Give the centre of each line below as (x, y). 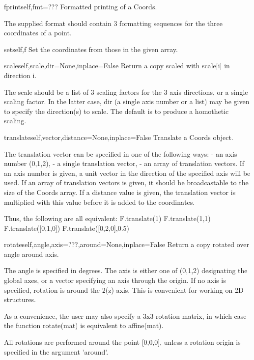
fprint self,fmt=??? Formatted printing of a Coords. (81, 6)
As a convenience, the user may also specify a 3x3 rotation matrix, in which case (125, 316)
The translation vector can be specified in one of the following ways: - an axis (121, 153)
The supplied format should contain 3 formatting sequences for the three (113, 23)
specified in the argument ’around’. (56, 351)
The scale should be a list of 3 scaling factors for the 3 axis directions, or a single (126, 92)
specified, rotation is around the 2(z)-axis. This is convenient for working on (118, 290)
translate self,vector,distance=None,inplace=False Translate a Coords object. (119, 137)
